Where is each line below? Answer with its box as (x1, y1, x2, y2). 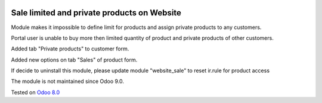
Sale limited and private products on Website (11, 8, 182, 18)
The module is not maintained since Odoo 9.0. (11, 78, 125, 85)
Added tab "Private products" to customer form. (11, 45, 129, 53)
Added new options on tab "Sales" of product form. (11, 56, 138, 63)
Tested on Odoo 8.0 (11, 89, 60, 96)
